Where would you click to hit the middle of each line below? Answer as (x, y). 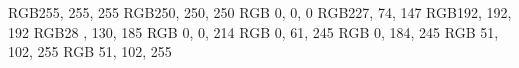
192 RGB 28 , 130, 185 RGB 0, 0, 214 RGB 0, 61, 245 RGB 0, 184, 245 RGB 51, (253, 31)
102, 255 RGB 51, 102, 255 (90, 51)
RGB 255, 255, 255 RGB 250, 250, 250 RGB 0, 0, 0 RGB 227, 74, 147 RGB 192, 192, (260, 12)
